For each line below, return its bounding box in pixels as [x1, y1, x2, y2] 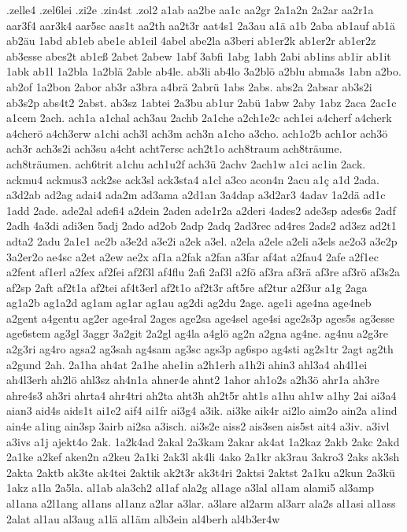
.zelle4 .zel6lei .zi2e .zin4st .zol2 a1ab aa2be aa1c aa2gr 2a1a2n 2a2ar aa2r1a [6, 2, 374, 17]
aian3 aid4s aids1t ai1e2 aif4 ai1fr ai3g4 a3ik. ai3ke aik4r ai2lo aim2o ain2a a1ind [6, 402, 398, 419]
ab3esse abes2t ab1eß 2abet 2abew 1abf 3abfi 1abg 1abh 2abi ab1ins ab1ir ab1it [6, 47, 391, 64]
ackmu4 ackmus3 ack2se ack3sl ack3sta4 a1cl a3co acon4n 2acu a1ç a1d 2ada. [6, 171, 379, 187]
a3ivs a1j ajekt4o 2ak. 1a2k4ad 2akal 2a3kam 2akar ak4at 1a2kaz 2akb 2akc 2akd [6, 433, 400, 449]
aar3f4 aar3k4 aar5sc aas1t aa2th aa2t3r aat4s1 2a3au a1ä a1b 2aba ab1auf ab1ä [6, 17, 395, 33]
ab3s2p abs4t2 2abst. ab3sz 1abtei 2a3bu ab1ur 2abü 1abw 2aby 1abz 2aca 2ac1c [6, 94, 397, 110]
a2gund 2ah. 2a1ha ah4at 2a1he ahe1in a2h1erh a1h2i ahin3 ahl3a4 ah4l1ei [6, 356, 368, 372]
